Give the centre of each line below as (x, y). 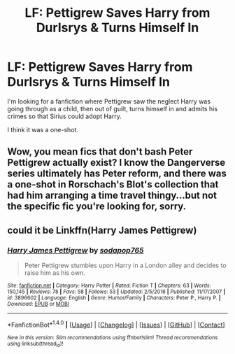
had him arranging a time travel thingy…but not (112, 196)
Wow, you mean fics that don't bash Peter (100, 152)
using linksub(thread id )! (35, 344)
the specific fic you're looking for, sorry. (97, 207)
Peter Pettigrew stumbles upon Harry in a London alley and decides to (125, 265)
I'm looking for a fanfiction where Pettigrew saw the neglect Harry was (109, 101)
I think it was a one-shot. (43, 129)
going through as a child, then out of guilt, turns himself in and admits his (113, 108)
